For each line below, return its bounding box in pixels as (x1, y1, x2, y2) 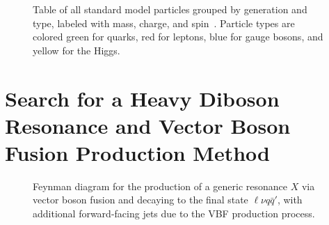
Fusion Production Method (5, 138, 270, 166)
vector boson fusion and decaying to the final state (33, 192, 248, 207)
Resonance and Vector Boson (5, 111, 291, 139)
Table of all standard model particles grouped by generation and (33, 2, 307, 16)
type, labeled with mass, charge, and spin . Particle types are (33, 15, 295, 30)
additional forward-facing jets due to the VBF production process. (33, 206, 315, 221)
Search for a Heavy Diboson (5, 84, 280, 112)
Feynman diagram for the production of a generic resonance (33, 178, 288, 193)
